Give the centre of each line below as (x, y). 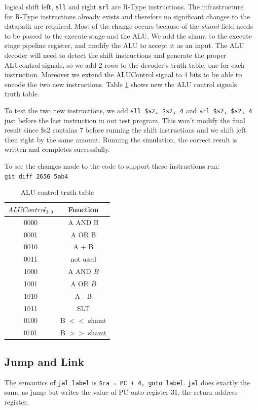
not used (83, 259)
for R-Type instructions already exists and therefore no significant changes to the (127, 16)
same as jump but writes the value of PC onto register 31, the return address (121, 392)
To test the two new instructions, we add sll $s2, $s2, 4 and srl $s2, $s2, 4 (128, 110)
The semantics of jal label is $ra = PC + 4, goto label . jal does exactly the (127, 382)
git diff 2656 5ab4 (36, 176)
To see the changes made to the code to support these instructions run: (112, 166)
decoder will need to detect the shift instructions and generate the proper (115, 55)
